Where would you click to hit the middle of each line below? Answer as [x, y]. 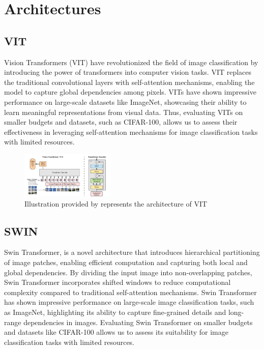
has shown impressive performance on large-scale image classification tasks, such [129, 302]
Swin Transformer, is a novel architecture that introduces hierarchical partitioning [132, 252]
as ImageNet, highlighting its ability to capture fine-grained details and [115, 312]
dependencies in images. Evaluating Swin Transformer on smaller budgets [138, 322]
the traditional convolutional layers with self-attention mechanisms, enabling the [129, 82]
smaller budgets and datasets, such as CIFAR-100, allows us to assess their [121, 122]
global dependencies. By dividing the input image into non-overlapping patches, [128, 272]
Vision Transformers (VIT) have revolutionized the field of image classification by [131, 62]
